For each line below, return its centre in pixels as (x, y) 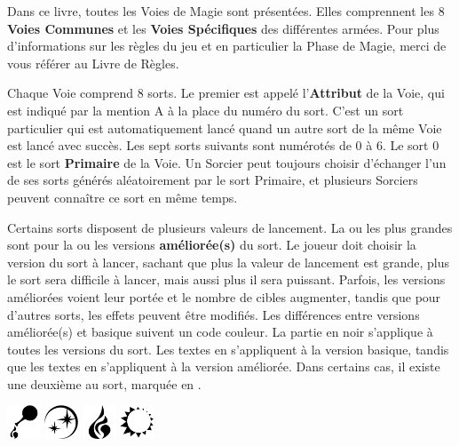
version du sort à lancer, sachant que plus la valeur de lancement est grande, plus (229, 262)
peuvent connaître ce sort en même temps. (123, 197)
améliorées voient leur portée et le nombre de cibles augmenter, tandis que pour (224, 296)
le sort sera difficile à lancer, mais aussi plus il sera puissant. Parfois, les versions (226, 279)
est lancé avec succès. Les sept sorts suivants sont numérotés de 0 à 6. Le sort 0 (223, 145)
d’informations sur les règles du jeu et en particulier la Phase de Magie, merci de (227, 46)
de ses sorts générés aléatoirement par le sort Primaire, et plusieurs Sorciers (213, 180)
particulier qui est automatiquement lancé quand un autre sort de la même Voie (225, 127)
